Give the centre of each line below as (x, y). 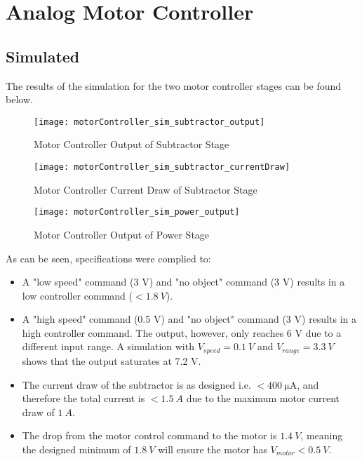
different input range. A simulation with (108, 346)
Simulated (43, 56)
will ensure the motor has (213, 449)
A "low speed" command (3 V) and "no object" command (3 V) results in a (183, 282)
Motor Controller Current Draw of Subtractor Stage (146, 189)
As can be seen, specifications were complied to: (108, 258)
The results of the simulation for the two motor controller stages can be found (174, 85)
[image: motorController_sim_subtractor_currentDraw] (162, 167)
